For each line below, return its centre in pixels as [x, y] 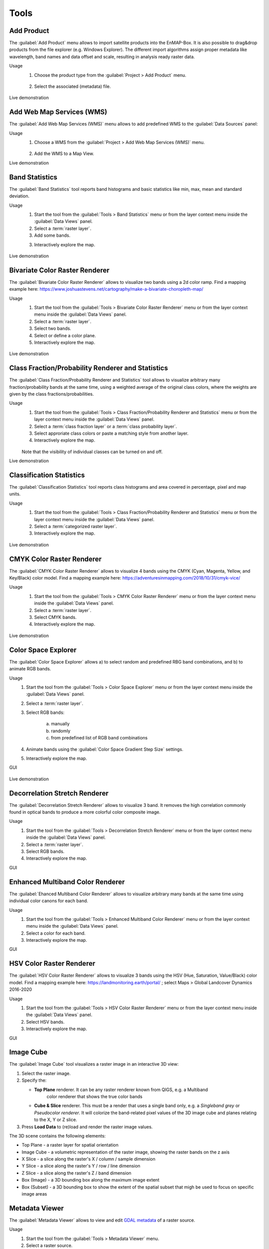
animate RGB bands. [30, 669]
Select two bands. [53, 328]
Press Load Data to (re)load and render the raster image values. [87, 1127]
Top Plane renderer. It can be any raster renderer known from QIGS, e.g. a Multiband [121, 1090]
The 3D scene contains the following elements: [58, 1136]
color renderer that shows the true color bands [95, 1096]
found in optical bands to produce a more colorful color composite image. [85, 812]
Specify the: [34, 1080]
